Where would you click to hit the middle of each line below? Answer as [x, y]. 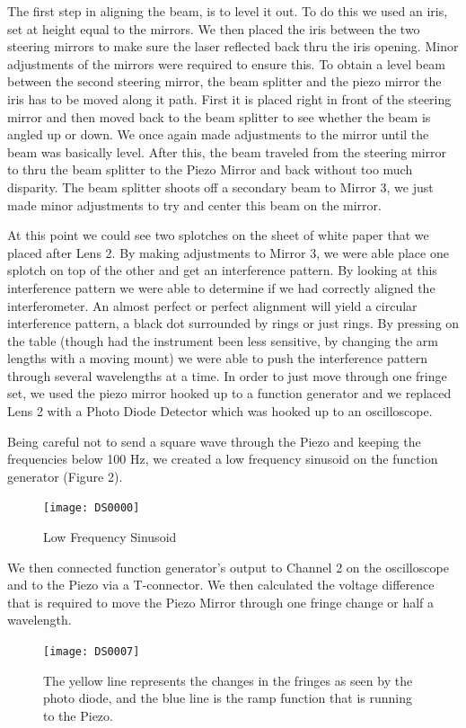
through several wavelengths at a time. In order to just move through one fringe [227, 375]
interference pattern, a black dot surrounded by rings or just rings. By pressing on [233, 323]
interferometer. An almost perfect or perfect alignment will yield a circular [212, 305]
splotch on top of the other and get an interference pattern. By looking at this [222, 270]
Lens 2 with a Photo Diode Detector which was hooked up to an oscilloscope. [220, 411]
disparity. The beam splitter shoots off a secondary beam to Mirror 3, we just [220, 186]
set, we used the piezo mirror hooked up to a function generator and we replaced [229, 393]
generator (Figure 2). [65, 476]
